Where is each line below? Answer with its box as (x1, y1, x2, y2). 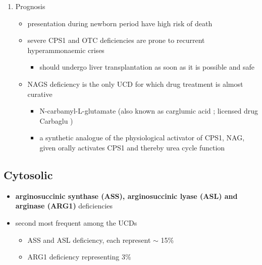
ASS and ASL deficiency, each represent (27, 234, 151, 245)
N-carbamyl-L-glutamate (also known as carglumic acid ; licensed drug (39, 105, 258, 116)
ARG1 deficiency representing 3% (27, 251, 131, 262)
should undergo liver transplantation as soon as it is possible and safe (39, 62, 254, 72)
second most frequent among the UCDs (15, 217, 137, 228)
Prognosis (15, 1, 45, 11)
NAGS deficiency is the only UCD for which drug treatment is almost (27, 78, 243, 89)
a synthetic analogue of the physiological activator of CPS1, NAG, (39, 132, 245, 143)
